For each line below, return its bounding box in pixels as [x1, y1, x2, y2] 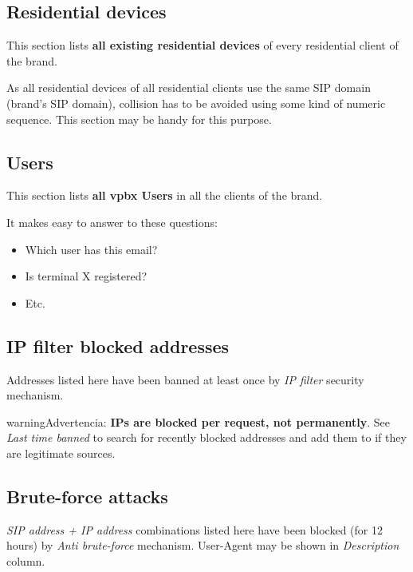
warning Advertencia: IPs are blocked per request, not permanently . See [6, 413, 390, 430]
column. [6, 552, 45, 569]
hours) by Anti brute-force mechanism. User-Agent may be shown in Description [6, 537, 399, 554]
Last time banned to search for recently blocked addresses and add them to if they [6, 429, 407, 446]
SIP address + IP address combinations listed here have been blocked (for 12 [6, 521, 383, 538]
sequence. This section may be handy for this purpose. [6, 110, 272, 127]
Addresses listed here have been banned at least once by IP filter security [6, 371, 364, 387]
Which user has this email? [25, 240, 158, 257]
